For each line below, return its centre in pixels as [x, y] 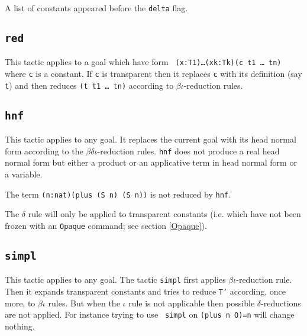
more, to [20, 303]
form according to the [44, 151]
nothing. [20, 326]
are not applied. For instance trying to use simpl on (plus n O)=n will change [150, 314]
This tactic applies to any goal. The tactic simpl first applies [115, 280]
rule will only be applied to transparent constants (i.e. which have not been [164, 214]
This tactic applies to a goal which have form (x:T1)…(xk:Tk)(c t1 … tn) [143, 62]
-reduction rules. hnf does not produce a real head [188, 151]
